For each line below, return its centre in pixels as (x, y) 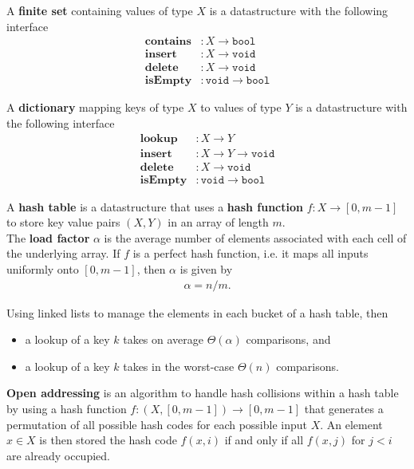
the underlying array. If (63, 253)
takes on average (164, 339)
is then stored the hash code (108, 440)
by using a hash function (67, 408)
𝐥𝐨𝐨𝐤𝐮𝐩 (159, 138)
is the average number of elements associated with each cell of (255, 237)
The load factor (48, 237)
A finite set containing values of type (100, 10)
